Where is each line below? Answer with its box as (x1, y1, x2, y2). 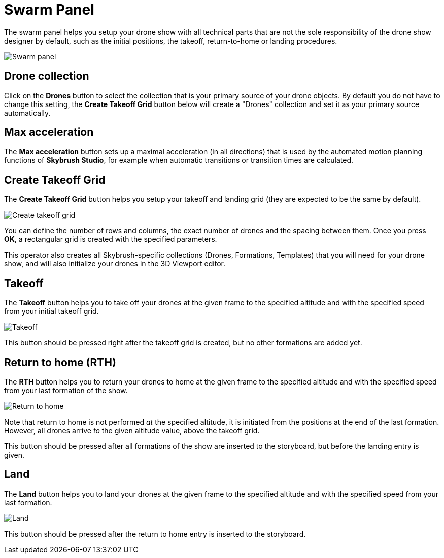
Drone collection (4, 69, 89, 83)
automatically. (4, 108, 51, 117)
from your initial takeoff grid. (4, 307, 99, 316)
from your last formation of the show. (4, 386, 128, 395)
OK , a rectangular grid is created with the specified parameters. (4, 235, 217, 244)
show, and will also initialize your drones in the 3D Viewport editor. (4, 259, 225, 268)
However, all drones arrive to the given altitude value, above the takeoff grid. (4, 426, 260, 435)
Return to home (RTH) (4, 356, 116, 369)
